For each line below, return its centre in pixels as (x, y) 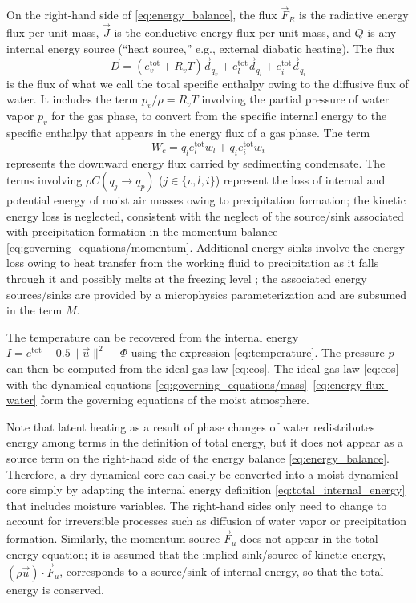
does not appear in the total (309, 538)
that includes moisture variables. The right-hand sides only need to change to (197, 505)
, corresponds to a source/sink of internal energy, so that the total (222, 571)
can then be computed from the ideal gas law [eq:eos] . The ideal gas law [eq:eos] (203, 368)
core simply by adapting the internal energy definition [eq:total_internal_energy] (206, 490)
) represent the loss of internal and (300, 180)
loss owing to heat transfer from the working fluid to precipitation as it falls (193, 263)
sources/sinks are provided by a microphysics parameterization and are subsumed (207, 294)
